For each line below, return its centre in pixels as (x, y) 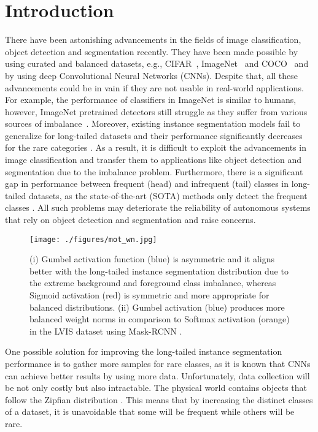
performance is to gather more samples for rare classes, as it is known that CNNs (158, 364)
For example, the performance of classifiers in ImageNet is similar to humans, (151, 100)
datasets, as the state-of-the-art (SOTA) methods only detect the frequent (168, 195)
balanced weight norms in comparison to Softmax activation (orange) (160, 319)
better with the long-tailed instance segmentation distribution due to (159, 271)
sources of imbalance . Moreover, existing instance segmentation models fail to (153, 123)
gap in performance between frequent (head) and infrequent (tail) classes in (147, 184)
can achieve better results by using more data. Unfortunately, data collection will (157, 375)
